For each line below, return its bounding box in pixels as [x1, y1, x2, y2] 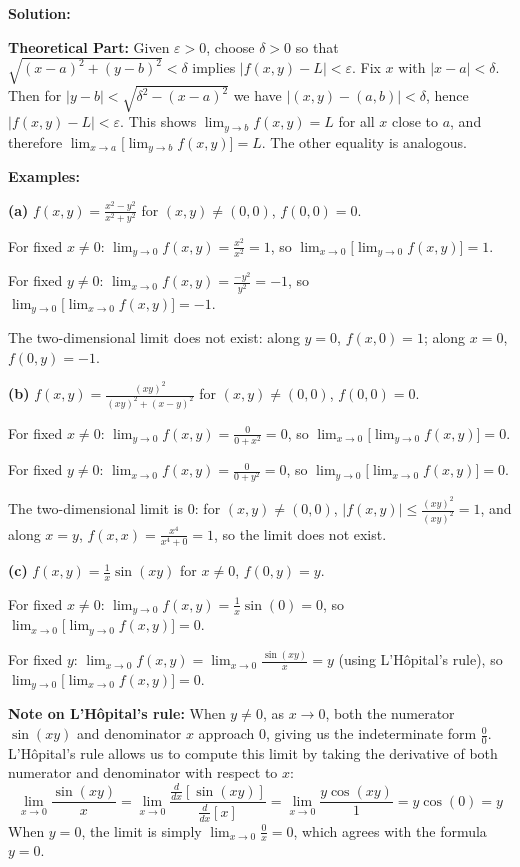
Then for [8, 85, 62, 106]
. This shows [120, 111, 197, 132]
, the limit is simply [81, 820, 202, 841]
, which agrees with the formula [293, 820, 487, 841]
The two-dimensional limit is [8, 498, 184, 519]
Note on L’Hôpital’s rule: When [8, 703, 226, 724]
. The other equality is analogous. [261, 131, 467, 152]
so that [295, 36, 339, 57]
